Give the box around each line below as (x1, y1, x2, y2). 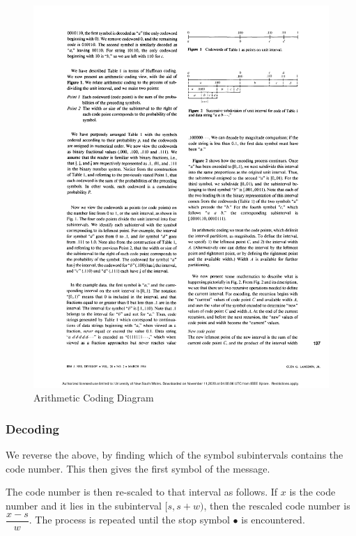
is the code (289, 484, 336, 499)
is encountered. (241, 512, 305, 527)
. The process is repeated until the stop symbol (29, 512, 230, 527)
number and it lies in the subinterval (6, 498, 162, 513)
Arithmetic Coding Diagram (33, 390, 154, 405)
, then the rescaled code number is (203, 498, 350, 513)
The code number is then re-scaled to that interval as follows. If (6, 484, 278, 499)
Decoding (6, 420, 59, 437)
